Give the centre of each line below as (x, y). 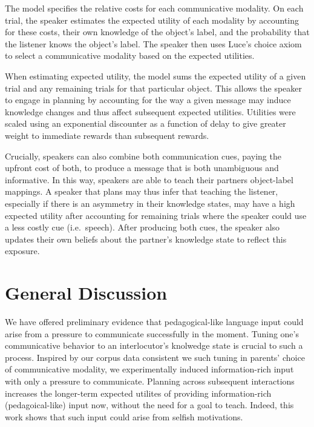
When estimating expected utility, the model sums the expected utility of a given (155, 76)
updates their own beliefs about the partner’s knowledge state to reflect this (146, 239)
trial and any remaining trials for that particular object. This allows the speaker (154, 88)
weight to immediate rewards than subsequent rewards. (107, 135)
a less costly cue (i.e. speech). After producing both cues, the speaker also (142, 227)
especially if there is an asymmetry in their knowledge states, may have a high (150, 203)
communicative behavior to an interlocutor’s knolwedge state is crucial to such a (154, 345)
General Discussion (86, 293)
